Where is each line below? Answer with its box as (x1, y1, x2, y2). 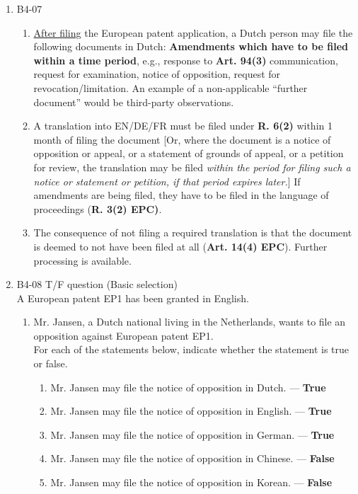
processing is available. (33, 253, 132, 268)
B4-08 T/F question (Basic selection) (16, 277, 178, 292)
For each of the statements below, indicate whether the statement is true (33, 342, 350, 357)
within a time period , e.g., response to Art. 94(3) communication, (33, 52, 338, 67)
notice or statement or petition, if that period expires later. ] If (33, 173, 301, 188)
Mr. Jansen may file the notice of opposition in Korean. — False (50, 475, 333, 490)
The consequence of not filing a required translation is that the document (33, 225, 352, 240)
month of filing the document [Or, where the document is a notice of (33, 132, 331, 147)
